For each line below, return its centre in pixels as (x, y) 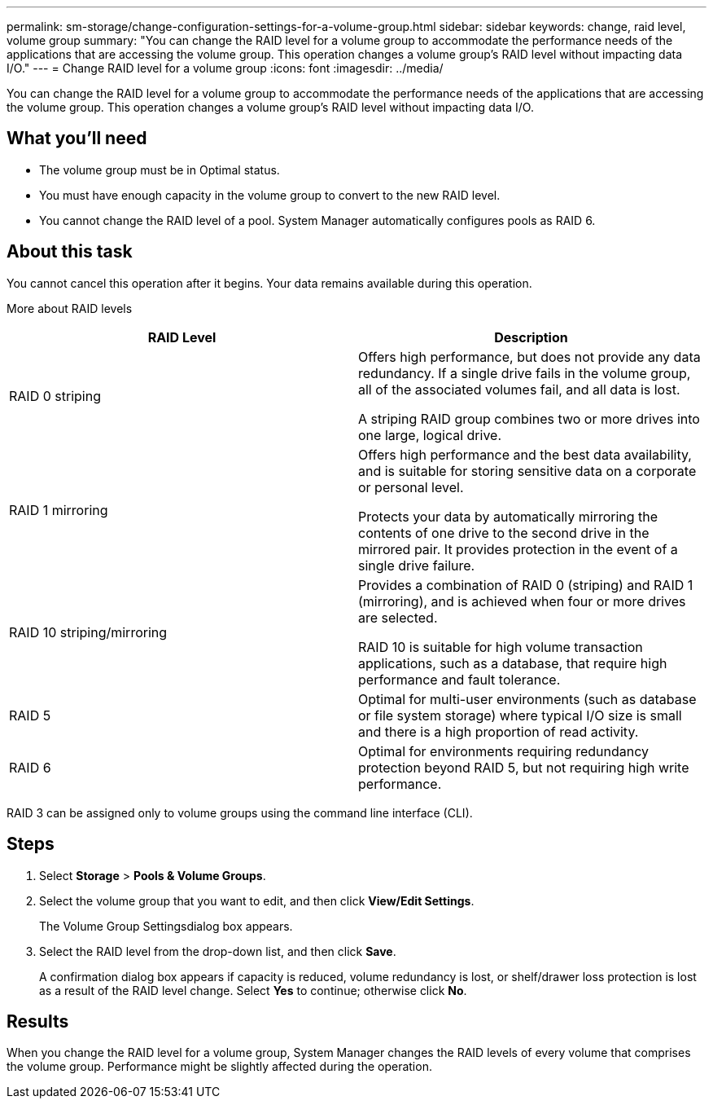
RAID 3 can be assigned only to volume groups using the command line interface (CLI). (240, 812)
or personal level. (411, 487)
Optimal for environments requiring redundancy (504, 751)
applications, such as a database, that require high (513, 663)
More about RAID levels (70, 308)
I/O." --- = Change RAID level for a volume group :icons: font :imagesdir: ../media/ (225, 68)
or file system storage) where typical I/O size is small (520, 715)
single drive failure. (417, 565)
